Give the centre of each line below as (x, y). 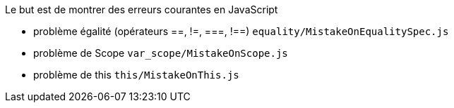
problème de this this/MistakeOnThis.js (136, 75)
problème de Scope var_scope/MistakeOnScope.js (161, 53)
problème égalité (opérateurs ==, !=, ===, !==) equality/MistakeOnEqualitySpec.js (241, 31)
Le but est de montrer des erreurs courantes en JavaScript (142, 9)
